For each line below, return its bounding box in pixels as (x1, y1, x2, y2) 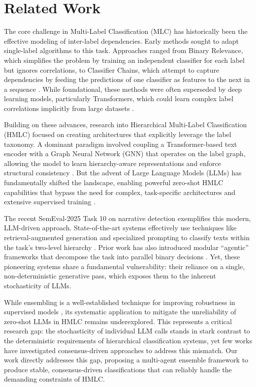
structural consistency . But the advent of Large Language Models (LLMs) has (4, 167, 242, 178)
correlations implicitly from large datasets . (4, 103, 134, 113)
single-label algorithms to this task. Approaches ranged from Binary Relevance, (4, 45, 243, 55)
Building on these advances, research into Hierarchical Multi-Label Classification (4, 119, 247, 130)
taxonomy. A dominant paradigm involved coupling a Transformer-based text (4, 138, 237, 149)
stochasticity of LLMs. (4, 280, 71, 290)
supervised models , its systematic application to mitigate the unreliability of (4, 306, 236, 317)
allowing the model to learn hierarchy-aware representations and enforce (4, 158, 222, 168)
